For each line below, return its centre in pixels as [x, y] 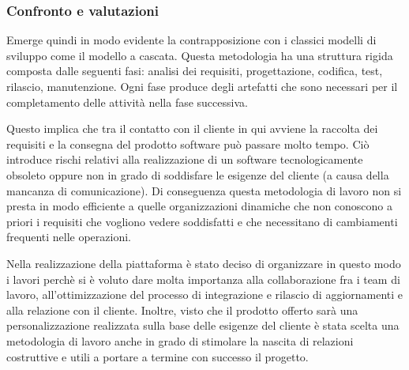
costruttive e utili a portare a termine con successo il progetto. [158, 356]
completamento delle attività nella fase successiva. [127, 102]
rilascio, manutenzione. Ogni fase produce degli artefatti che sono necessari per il [202, 86]
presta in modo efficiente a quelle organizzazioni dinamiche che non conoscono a [200, 206]
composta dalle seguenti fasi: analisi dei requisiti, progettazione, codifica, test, [195, 71]
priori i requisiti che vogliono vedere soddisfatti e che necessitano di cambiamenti [202, 221]
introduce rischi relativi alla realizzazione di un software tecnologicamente [185, 159]
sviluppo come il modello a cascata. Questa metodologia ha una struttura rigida [200, 55]
